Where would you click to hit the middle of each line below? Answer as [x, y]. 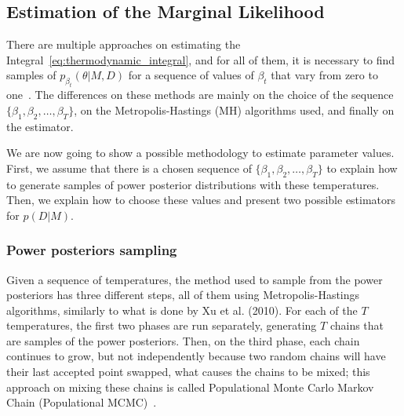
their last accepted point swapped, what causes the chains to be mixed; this [188, 372]
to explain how [362, 168]
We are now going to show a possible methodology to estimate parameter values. [200, 153]
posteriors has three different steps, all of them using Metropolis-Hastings [183, 295]
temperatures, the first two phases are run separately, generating [162, 325]
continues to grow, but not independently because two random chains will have [196, 356]
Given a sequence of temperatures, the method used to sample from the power [195, 279]
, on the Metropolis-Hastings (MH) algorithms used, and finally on [234, 109]
